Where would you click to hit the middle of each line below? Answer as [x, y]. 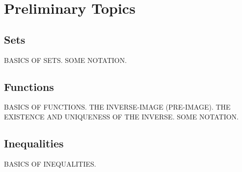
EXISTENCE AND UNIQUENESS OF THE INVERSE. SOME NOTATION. [121, 116]
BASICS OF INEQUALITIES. [50, 163]
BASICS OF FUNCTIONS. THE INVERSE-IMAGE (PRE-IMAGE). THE [117, 107]
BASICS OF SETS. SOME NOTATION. [66, 60]
